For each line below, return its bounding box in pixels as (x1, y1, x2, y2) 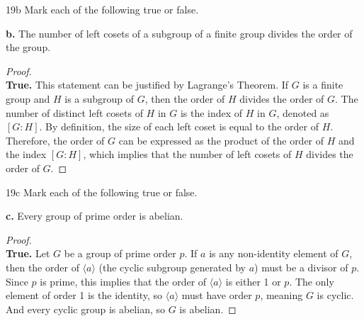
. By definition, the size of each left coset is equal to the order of (39, 119, 319, 134)
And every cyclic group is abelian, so (6, 301, 166, 316)
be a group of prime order (64, 246, 176, 261)
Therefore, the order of (6, 133, 105, 147)
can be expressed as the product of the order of (118, 133, 324, 147)
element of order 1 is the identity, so (6, 288, 163, 303)
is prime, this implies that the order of (40, 274, 207, 288)
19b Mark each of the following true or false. (6, 2, 199, 16)
